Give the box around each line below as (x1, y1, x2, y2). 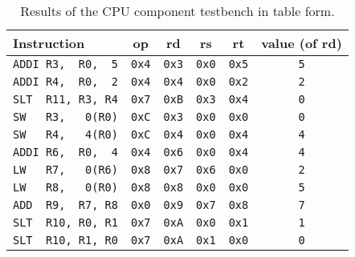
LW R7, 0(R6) (13, 163, 118, 176)
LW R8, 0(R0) (13, 181, 118, 194)
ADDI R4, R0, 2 (13, 75, 118, 88)
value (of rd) (261, 34, 342, 52)
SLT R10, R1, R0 (13, 234, 118, 247)
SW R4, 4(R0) (13, 128, 118, 141)
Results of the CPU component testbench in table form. (20, 2, 335, 20)
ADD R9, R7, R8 (13, 199, 118, 211)
